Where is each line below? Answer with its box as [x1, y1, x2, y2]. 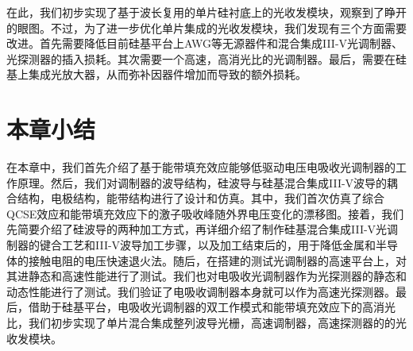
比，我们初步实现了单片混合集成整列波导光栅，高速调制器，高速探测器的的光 [6, 314, 407, 331]
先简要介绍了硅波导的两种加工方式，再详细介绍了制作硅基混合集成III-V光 [6, 221, 388, 237]
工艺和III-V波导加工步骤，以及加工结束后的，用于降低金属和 [61, 237, 376, 253]
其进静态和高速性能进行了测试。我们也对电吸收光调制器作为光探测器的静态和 [6, 268, 407, 284]
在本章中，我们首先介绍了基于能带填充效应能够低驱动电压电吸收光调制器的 [6, 159, 396, 175]
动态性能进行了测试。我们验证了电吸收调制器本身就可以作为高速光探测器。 [6, 283, 396, 299]
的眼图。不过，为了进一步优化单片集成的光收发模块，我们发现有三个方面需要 [6, 19, 407, 36]
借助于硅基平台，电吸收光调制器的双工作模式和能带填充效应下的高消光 [28, 299, 396, 315]
